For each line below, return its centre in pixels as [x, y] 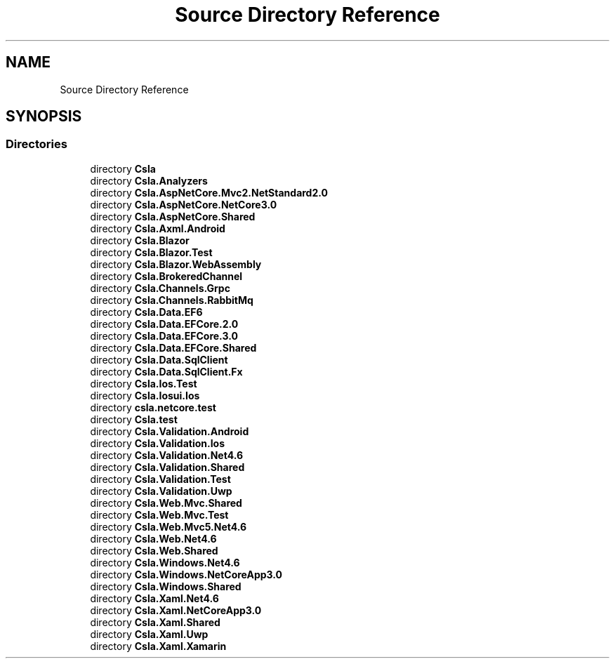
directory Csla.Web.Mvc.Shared [166, 503]
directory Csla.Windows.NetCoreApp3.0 [186, 574]
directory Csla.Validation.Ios [158, 443]
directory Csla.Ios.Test [144, 383]
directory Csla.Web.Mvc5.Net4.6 [168, 526]
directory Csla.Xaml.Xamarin [158, 646]
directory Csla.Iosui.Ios [145, 395]
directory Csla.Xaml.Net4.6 [154, 598]
